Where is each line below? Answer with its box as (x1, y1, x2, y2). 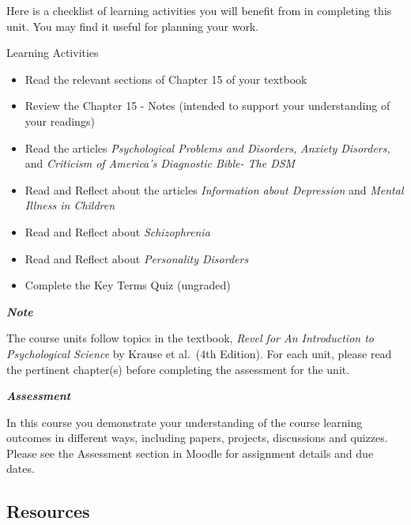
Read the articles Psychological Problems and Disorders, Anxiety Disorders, (25, 139, 390, 156)
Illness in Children (25, 197, 115, 213)
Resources (6, 499, 90, 523)
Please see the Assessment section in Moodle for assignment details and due (6, 444, 374, 461)
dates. (6, 460, 35, 477)
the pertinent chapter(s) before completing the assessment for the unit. (6, 361, 350, 377)
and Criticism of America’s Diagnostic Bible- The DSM (25, 155, 296, 172)
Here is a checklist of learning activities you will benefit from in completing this (6, 2, 392, 18)
